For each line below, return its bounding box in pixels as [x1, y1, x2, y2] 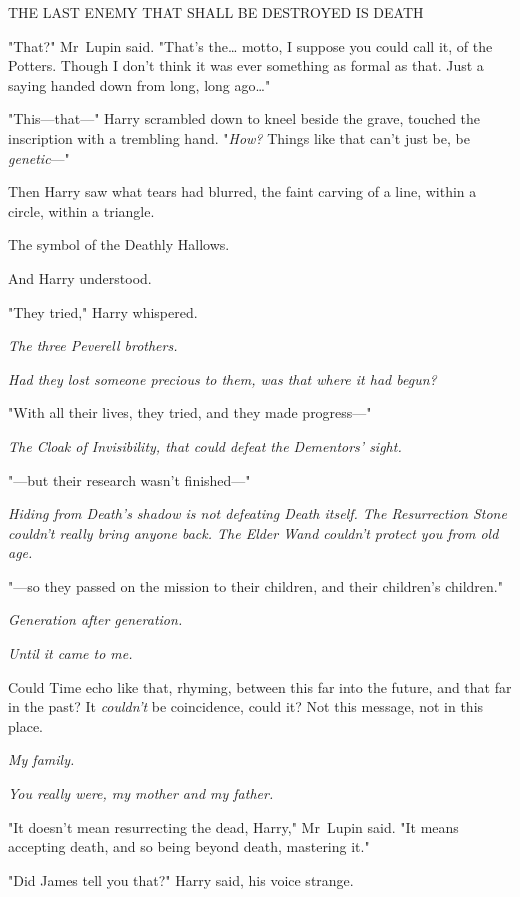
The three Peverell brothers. [8, 335, 178, 356]
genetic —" [8, 147, 70, 168]
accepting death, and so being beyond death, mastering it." [8, 836, 370, 857]
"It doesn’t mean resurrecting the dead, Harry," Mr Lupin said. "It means [8, 816, 459, 837]
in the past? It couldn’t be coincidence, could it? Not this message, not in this [8, 696, 484, 717]
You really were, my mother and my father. [8, 783, 274, 804]
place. [8, 715, 43, 736]
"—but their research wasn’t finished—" [8, 469, 251, 490]
